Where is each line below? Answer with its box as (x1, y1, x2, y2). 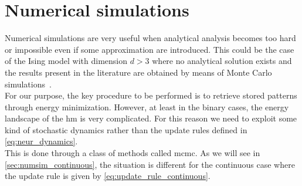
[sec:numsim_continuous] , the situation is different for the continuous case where (5, 158, 295, 170)
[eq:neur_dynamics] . (5, 135, 78, 147)
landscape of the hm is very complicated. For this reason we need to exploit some (5, 112, 297, 124)
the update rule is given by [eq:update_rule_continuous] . (5, 170, 211, 182)
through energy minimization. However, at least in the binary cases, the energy (5, 100, 289, 113)
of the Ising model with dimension (5, 55, 127, 67)
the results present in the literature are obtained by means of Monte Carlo (5, 66, 272, 78)
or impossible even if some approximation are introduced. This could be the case (5, 43, 294, 55)
